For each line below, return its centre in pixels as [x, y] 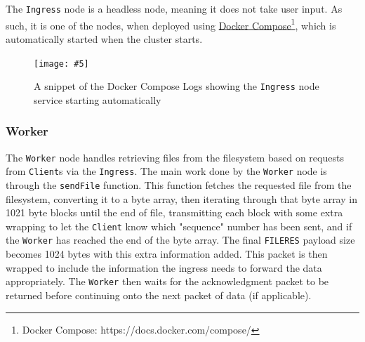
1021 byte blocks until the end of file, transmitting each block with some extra [174, 212]
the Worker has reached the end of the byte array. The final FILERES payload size [180, 240]
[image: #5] [61, 64]
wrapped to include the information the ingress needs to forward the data [164, 267]
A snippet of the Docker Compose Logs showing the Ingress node [177, 86]
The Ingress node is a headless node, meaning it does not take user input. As [174, 8]
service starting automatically [98, 99]
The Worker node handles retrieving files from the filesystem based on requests [175, 157]
